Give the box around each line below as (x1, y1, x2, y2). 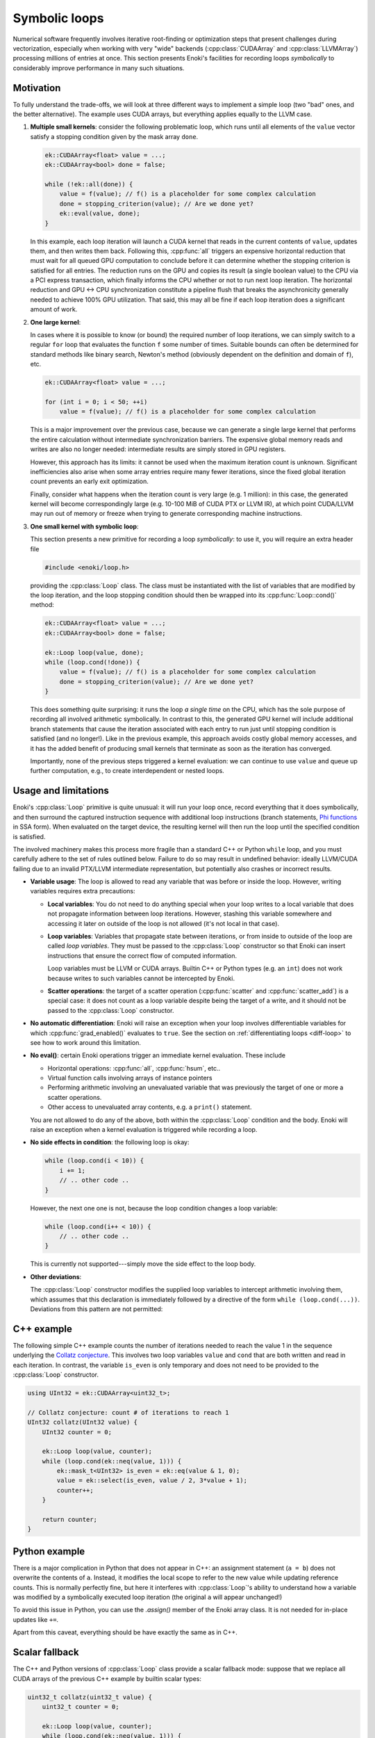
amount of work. (30, 305, 78, 314)
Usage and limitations (12, 785, 109, 797)
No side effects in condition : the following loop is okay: (30, 1138, 190, 1146)
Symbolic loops (12, 10, 104, 26)
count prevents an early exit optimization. (30, 477, 149, 486)
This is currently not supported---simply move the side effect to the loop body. (30, 1260, 256, 1268)
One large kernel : (30, 318, 81, 326)
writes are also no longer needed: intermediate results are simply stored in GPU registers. (30, 445, 286, 453)
